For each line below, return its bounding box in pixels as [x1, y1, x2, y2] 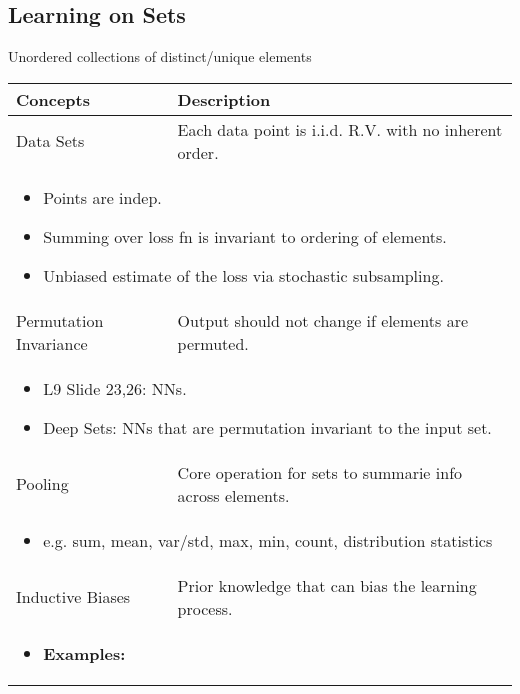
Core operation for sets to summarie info [177, 460, 463, 484]
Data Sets [16, 129, 85, 153]
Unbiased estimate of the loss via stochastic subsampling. [43, 263, 444, 287]
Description [177, 87, 271, 111]
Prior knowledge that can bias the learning [177, 573, 477, 597]
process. [177, 596, 233, 620]
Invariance [16, 331, 88, 355]
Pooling [16, 472, 69, 496]
